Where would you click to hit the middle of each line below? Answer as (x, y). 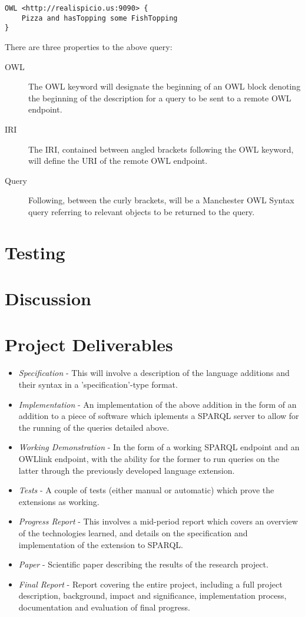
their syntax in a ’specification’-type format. (98, 384)
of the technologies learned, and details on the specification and (133, 532)
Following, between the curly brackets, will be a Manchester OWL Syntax (161, 200)
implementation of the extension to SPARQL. (101, 544)
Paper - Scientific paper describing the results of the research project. (143, 564)
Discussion (48, 298)
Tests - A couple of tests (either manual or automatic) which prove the (146, 490)
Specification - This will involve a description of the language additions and (154, 373)
